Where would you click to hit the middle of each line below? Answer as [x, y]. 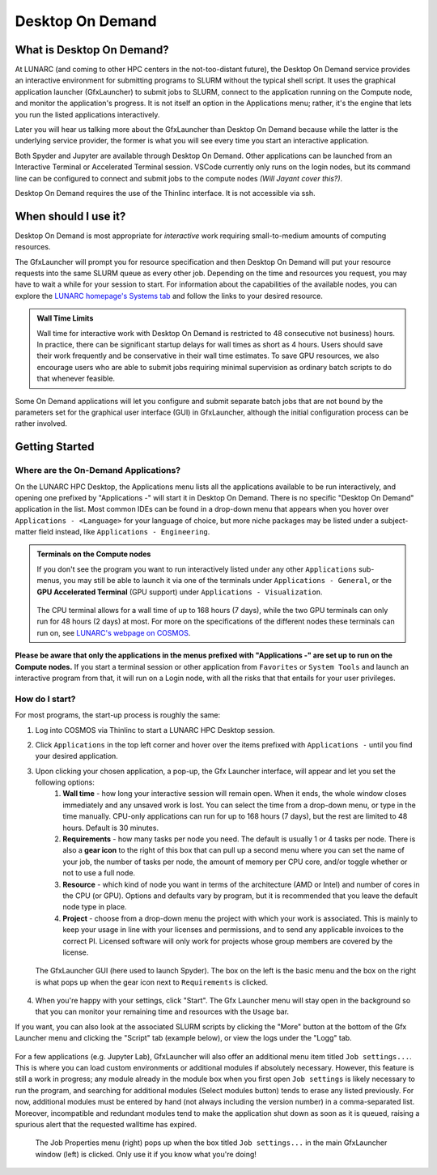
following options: [65, 782]
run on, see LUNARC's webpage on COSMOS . [114, 632]
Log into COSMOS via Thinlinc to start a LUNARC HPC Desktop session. [155, 730]
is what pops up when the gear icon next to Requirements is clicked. [152, 982]
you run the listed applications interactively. [87, 114]
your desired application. [77, 756]
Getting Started [55, 447]
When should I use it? [70, 216]
